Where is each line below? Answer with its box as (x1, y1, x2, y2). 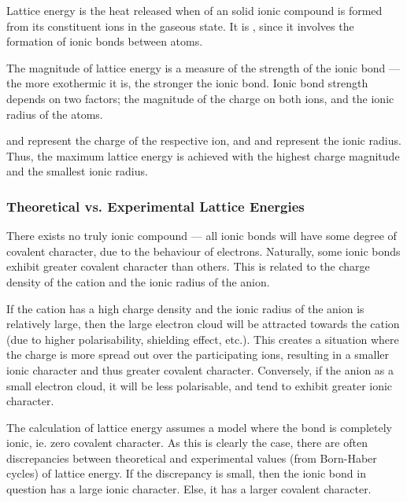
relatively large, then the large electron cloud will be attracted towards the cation (6, 316, 400, 332)
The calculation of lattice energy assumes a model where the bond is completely (6, 419, 392, 435)
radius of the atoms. (6, 105, 103, 122)
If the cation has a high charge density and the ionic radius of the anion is (6, 300, 364, 316)
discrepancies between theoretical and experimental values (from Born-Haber (6, 449, 377, 466)
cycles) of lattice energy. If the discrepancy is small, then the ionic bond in (6, 465, 366, 482)
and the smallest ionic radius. (6, 163, 148, 179)
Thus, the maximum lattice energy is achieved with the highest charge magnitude (6, 147, 400, 164)
